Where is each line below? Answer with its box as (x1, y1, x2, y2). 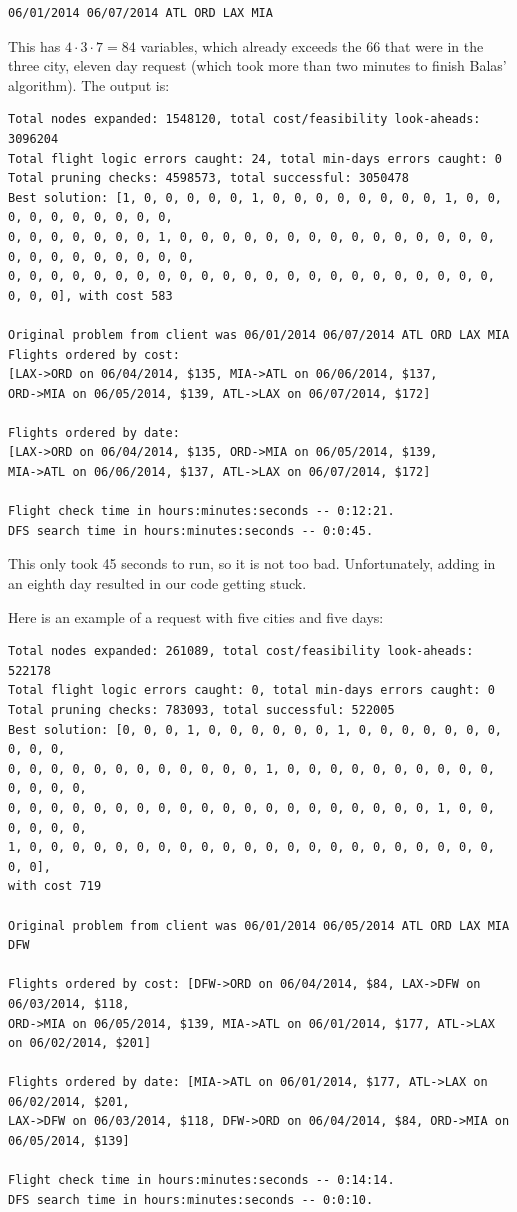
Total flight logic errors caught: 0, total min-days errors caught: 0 (8, 683, 495, 698)
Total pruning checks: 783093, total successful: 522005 (8, 703, 395, 717)
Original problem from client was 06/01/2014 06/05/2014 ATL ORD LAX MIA (8, 918, 510, 933)
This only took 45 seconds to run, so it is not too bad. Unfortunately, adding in (8, 553, 496, 574)
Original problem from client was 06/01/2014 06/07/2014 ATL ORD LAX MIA (8, 327, 510, 342)
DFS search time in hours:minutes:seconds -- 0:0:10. (8, 1192, 374, 1207)
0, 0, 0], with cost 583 (8, 288, 173, 303)
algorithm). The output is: (8, 74, 170, 95)
